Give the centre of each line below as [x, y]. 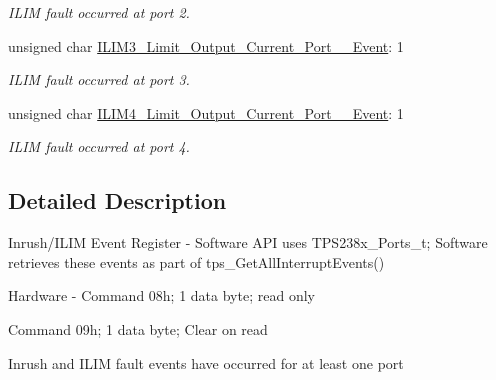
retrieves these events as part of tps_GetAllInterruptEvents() [196, 261]
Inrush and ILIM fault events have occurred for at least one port [206, 362]
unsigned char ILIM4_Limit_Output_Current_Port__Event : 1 [206, 112]
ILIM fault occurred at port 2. [99, 12]
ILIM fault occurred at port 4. [99, 146]
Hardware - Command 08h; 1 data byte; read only [161, 295]
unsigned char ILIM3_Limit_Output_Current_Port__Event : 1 [206, 45]
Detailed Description [117, 200]
